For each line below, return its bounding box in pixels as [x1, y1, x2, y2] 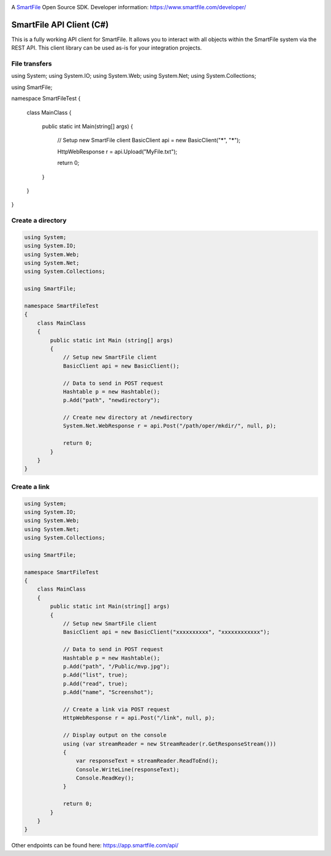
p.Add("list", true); [63, 671, 128, 679]
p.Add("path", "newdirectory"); [63, 397, 161, 404]
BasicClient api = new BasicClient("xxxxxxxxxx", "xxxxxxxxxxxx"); [63, 629, 270, 636]
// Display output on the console [63, 732, 167, 739]
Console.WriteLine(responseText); [75, 766, 180, 773]
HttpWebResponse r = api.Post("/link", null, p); [63, 714, 215, 722]
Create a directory [11, 216, 67, 225]
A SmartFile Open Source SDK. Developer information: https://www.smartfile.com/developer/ [11, 4, 246, 10]
